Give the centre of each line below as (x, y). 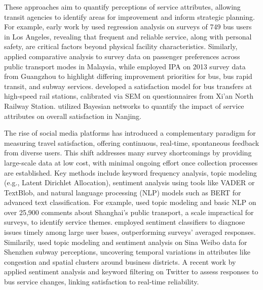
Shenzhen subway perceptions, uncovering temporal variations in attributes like (127, 252)
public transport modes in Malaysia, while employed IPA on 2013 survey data (125, 66)
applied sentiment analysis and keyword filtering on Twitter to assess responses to (131, 272)
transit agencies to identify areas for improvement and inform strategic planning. (129, 16)
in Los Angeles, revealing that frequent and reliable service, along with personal (128, 36)
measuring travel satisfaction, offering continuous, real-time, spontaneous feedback (132, 142)
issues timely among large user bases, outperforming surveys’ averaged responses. (130, 232)
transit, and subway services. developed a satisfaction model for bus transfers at (128, 86)
